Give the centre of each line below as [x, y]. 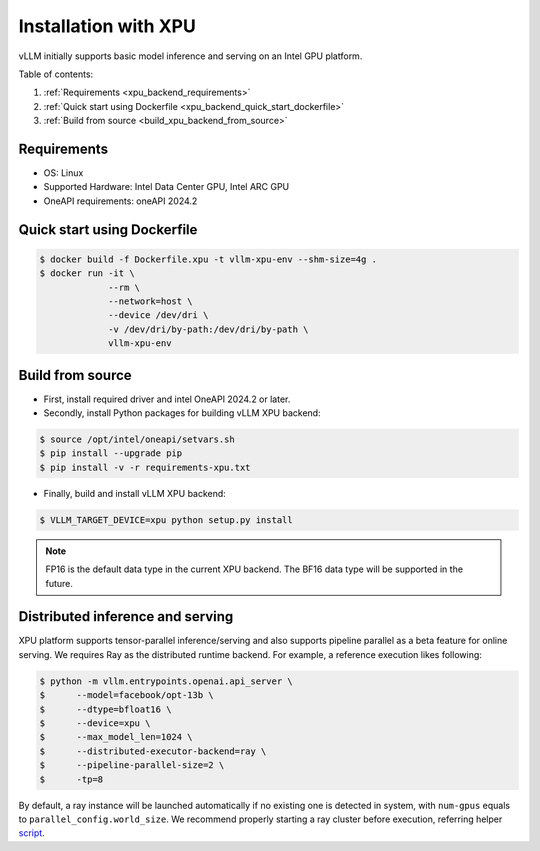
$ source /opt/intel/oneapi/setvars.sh [137, 439]
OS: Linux [63, 173]
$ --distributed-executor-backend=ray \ [153, 751]
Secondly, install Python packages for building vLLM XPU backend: [182, 413]
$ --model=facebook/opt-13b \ [126, 695]
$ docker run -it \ [87, 273]
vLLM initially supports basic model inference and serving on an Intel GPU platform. [190, 56]
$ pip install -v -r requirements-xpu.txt [145, 467]
